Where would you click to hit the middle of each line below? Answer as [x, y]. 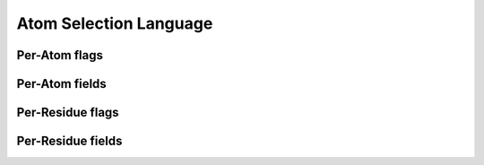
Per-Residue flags [68, 113]
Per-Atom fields [61, 84]
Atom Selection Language [115, 23]
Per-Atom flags [60, 55]
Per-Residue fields [69, 141]
